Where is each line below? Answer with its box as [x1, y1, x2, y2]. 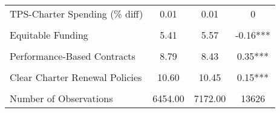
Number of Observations [10, 91, 113, 105]
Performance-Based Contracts [10, 49, 135, 63]
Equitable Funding [10, 28, 88, 42]
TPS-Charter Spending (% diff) [10, 7, 143, 21]
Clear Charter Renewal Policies [10, 70, 142, 84]
